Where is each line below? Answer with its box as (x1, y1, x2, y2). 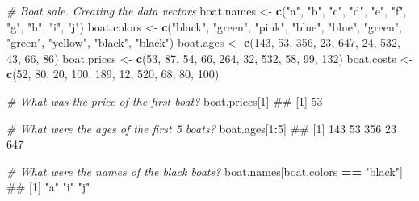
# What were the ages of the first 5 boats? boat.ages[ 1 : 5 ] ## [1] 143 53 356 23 (6, 119, 396, 136)
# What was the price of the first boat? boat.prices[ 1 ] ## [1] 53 (6, 92, 323, 109)
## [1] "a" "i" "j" (6, 178, 90, 195)
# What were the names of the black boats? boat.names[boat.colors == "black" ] (6, 162, 403, 179)
